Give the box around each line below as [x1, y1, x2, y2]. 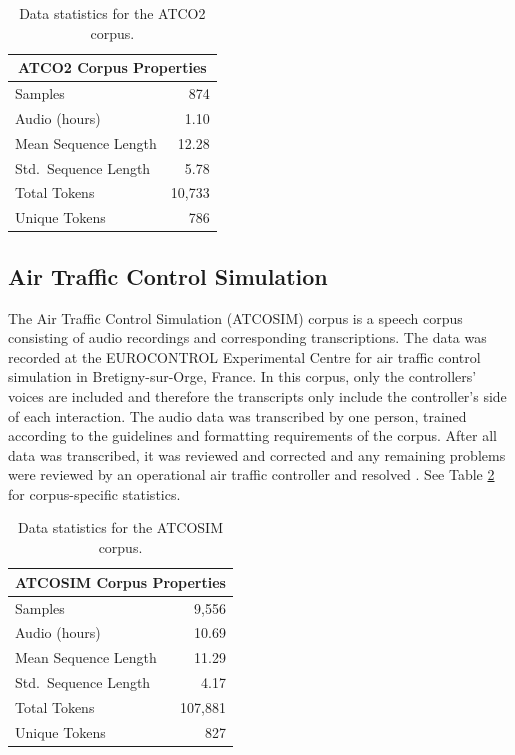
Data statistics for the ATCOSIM [17, 517, 223, 538]
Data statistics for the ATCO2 [19, 3, 206, 23]
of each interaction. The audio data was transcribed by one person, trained [8, 405, 467, 426]
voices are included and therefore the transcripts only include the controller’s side [8, 385, 507, 406]
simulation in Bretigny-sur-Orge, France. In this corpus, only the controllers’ [8, 366, 477, 387]
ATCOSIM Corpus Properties [15, 571, 226, 592]
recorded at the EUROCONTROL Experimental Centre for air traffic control [8, 346, 481, 367]
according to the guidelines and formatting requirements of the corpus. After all [8, 425, 497, 446]
